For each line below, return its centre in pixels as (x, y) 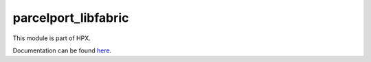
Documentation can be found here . (62, 50)
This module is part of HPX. (52, 38)
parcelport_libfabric (71, 18)
